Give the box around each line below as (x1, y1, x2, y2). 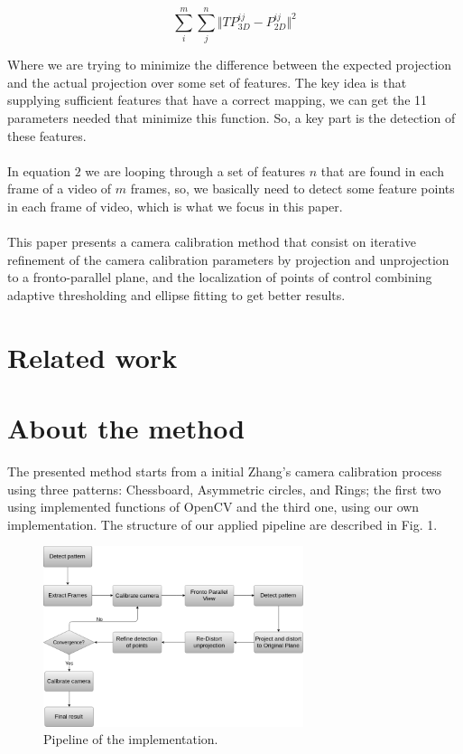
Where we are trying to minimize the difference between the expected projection (7, 55, 452, 74)
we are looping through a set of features (85, 161, 306, 180)
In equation (7, 161, 71, 180)
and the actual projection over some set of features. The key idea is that (7, 72, 407, 91)
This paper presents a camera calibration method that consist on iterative (7, 232, 416, 251)
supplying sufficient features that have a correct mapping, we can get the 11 (7, 90, 428, 109)
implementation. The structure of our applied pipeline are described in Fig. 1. (7, 514, 438, 533)
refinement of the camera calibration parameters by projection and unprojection (7, 250, 449, 269)
